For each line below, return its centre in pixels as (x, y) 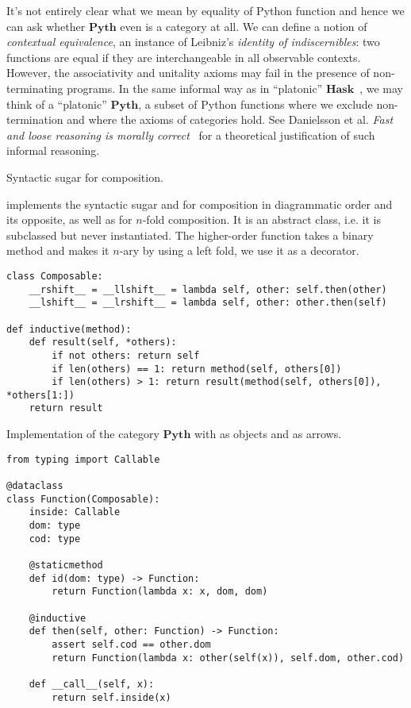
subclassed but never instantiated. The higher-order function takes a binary (190, 235)
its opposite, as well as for (69, 219)
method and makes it (58, 250)
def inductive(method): (69, 329)
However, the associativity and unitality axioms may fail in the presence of (188, 73)
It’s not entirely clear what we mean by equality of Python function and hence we (205, 10)
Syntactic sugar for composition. (85, 177)
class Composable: (55, 276)
